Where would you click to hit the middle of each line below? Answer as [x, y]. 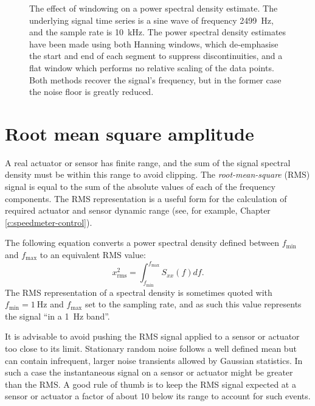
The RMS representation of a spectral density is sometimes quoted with [139, 292]
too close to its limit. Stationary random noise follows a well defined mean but [151, 348]
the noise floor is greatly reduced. [92, 92]
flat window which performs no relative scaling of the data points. [152, 67]
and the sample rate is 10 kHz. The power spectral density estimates [158, 32]
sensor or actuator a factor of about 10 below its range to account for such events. [158, 396]
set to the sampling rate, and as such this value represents [193, 304]
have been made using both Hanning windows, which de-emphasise [154, 44]
